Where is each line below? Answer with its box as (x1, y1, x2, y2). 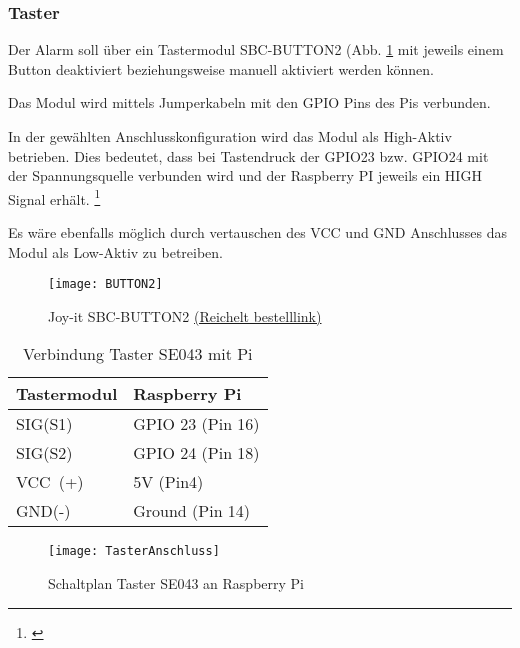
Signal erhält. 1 (8, 185, 101, 209)
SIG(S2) (16, 441, 73, 465)
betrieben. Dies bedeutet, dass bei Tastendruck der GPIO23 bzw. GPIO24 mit (8, 145, 489, 166)
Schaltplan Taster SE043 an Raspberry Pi (48, 573, 305, 594)
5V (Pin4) (133, 470, 204, 494)
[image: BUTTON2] (48, 277, 163, 292)
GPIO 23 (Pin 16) (133, 412, 260, 436)
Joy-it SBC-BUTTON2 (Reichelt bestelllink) (48, 305, 322, 326)
